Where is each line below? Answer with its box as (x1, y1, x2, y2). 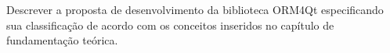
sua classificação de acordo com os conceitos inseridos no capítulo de (6, 16, 334, 33)
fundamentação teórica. (6, 32, 118, 48)
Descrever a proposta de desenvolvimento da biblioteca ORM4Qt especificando (6, 2, 384, 17)
